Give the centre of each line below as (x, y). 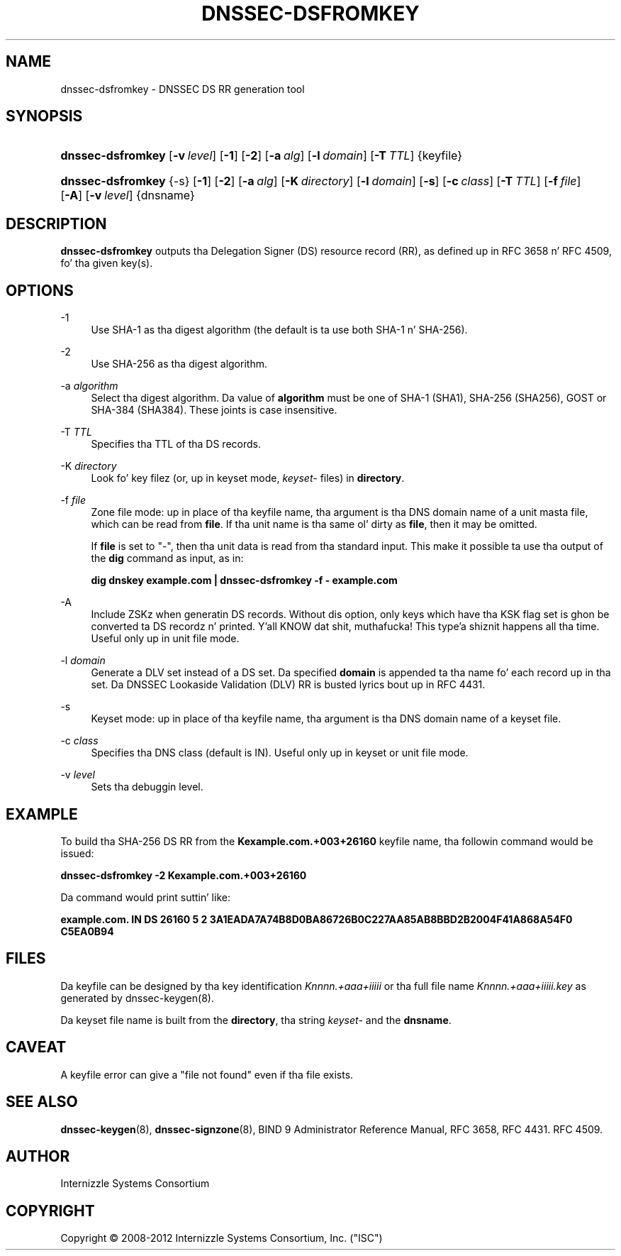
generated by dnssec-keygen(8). (137, 998)
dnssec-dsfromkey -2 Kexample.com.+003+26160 (184, 875)
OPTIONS (40, 290)
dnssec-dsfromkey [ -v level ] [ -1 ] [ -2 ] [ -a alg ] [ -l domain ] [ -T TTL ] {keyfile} (261, 156)
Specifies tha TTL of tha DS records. (176, 444)
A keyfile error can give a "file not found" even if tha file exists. (207, 1074)
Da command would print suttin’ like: (145, 897)
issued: (77, 853)
